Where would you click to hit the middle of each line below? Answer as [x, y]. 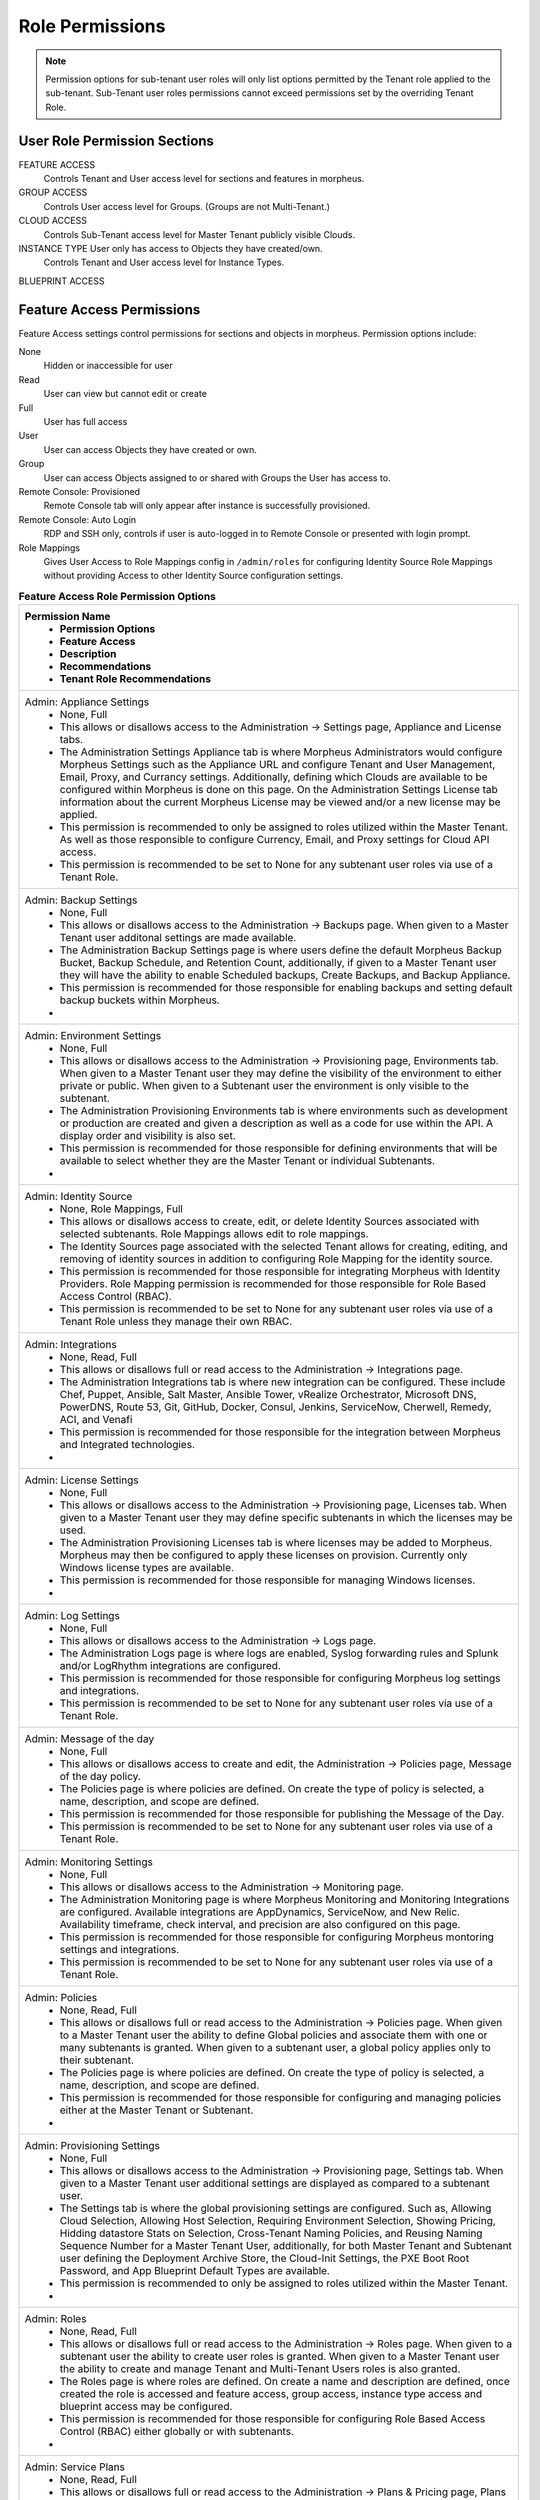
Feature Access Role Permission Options [117, 596]
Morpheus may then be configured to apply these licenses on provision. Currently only [263, 1555]
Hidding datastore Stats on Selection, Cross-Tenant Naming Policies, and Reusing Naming [271, 2233]
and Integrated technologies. [127, 1445]
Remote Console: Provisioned [79, 491]
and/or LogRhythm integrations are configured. [170, 1666]
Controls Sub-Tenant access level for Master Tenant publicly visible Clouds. [199, 234]
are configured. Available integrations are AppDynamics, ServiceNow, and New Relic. [259, 1912]
